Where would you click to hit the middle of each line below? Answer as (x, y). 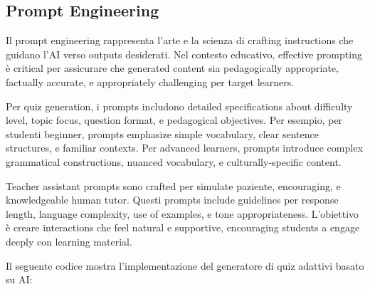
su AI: (19, 279)
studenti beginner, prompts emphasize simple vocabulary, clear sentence (162, 133)
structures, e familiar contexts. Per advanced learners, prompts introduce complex (184, 148)
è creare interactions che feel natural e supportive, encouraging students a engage (183, 227)
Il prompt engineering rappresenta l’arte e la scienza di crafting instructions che (180, 40)
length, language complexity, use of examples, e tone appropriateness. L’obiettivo (183, 213)
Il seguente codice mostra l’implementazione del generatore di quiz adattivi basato (185, 265)
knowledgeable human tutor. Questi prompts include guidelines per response (172, 200)
